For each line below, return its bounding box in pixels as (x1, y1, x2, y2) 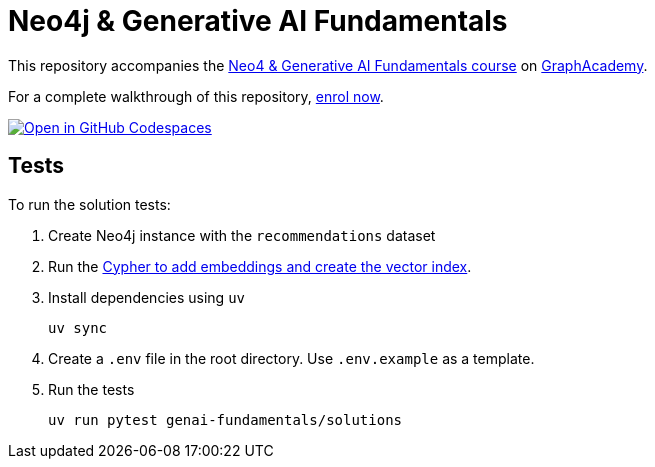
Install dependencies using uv (48, 288, 245, 306)
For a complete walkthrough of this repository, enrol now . (8, 87, 384, 105)
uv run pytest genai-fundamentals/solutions (48, 411, 403, 428)
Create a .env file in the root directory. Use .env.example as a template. (48, 349, 535, 367)
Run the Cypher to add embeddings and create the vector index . (48, 257, 472, 275)
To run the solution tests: (8, 195, 171, 213)
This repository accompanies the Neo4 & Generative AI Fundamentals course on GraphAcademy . (8, 56, 648, 74)
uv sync (48, 319, 108, 336)
